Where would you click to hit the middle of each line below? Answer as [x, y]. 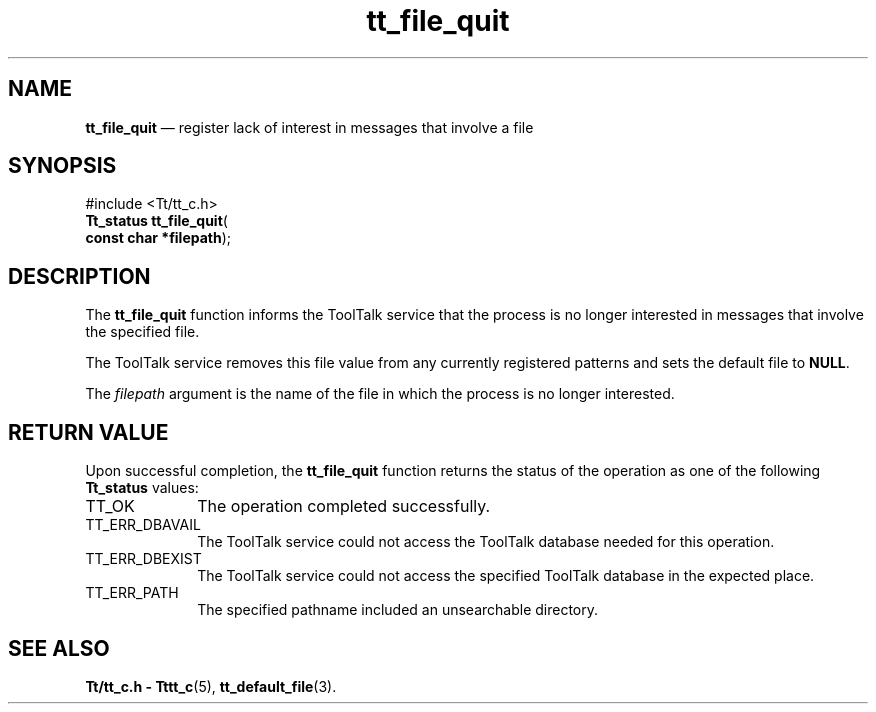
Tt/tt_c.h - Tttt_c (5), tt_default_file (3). [211, 686]
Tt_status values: [142, 488]
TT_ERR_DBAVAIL [143, 525]
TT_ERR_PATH [132, 593]
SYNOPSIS [62, 166]
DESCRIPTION [79, 276]
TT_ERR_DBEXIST [143, 559]
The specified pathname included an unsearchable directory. [398, 610]
